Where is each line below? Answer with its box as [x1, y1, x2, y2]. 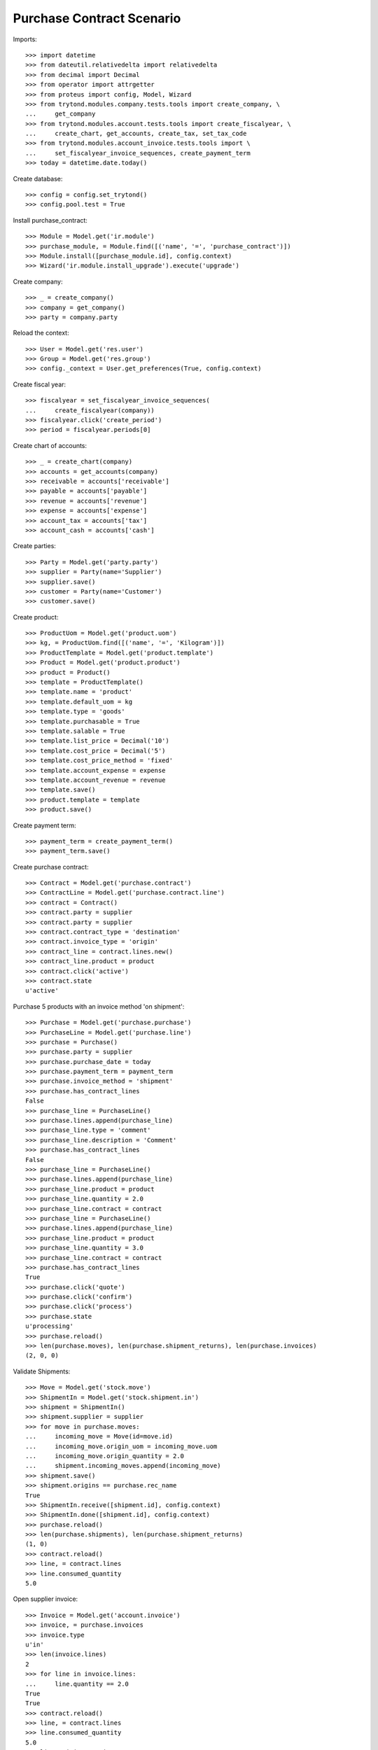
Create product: [13, 612, 59, 621]
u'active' [25, 987, 59, 995]
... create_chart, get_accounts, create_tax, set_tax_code [25, 129, 247, 138]
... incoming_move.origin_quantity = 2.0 [25, 1452, 185, 1459]
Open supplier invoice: [13, 1595, 78, 1603]
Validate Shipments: [13, 1367, 71, 1375]
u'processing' [25, 1322, 73, 1330]
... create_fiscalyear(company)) [25, 406, 155, 414]
